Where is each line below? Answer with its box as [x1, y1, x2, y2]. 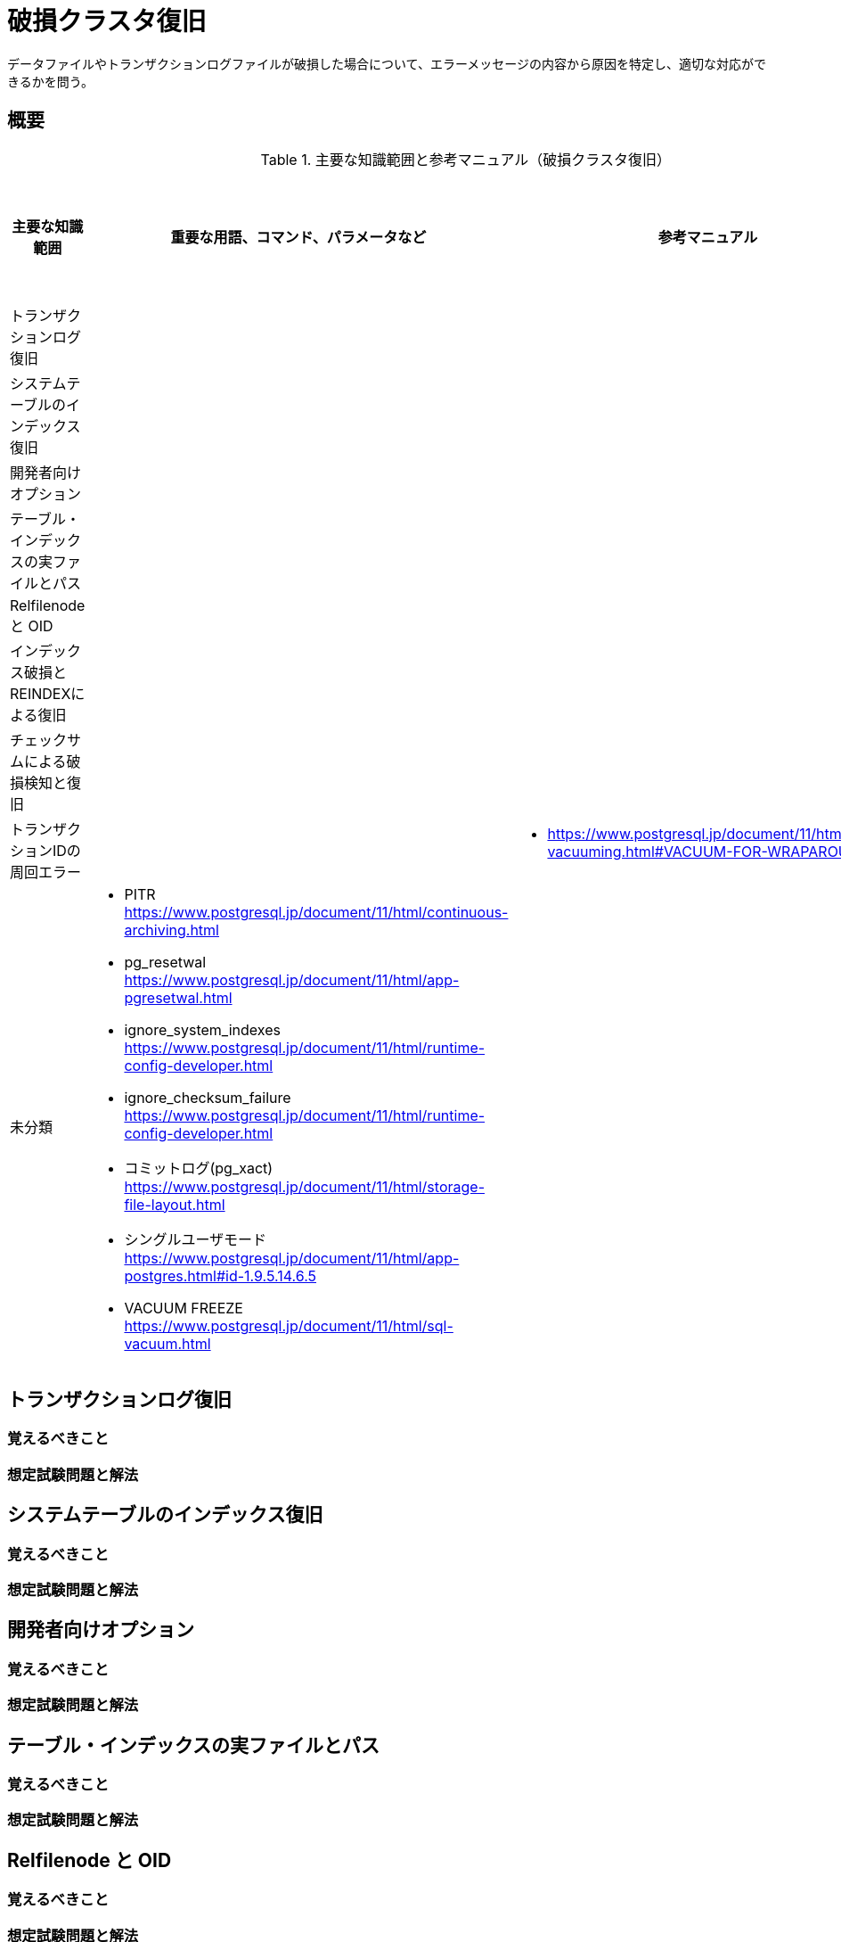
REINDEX [10, 684, 71, 703]
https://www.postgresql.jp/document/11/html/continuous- [124, 902, 509, 921]
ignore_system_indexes [124, 1020, 281, 1039]
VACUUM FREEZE [124, 1298, 243, 1317]
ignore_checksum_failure [124, 1088, 291, 1107]
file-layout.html [124, 1195, 225, 1214]
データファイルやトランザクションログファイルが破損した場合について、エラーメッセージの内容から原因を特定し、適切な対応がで [7, 55, 767, 71]
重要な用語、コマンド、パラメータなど [170, 227, 427, 246]
